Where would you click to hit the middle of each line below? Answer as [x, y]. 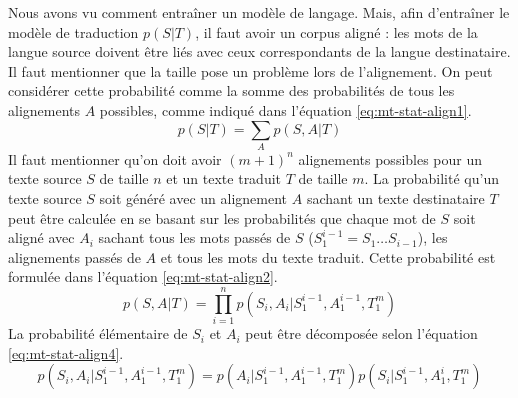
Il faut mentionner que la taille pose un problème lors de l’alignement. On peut [250, 70]
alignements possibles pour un [390, 158]
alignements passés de [74, 256]
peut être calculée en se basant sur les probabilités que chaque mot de [222, 217]
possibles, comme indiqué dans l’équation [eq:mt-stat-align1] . [285, 109]
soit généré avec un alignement [193, 198]
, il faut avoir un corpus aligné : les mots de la [336, 31]
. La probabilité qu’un [431, 178]
